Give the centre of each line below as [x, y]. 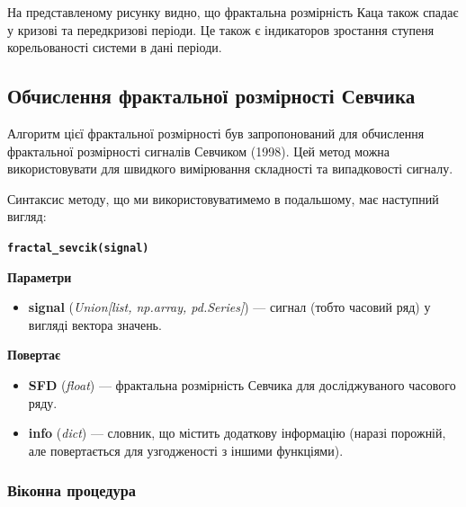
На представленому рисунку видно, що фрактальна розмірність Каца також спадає [233, 12]
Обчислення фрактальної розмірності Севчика [211, 96]
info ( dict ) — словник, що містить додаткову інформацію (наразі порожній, [237, 433]
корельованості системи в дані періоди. [115, 47]
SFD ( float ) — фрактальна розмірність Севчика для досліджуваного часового [242, 384]
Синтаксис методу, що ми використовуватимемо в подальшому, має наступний [223, 198]
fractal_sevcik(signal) [78, 248]
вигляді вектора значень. [95, 324]
